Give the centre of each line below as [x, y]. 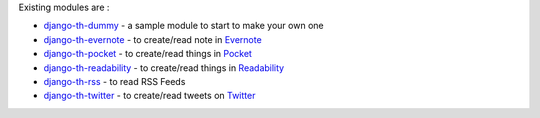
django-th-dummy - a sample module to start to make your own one [183, 26]
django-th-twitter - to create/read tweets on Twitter [149, 96]
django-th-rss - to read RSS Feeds [114, 81]
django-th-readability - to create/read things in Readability [164, 67]
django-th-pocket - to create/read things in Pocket [147, 54]
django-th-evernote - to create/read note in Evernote [152, 39]
